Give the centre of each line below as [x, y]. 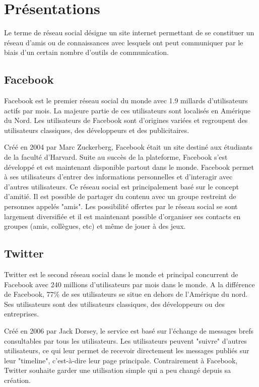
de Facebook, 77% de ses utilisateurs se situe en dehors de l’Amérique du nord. [126, 294]
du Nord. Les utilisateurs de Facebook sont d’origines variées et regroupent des [126, 120]
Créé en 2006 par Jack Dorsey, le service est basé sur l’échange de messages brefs [129, 331]
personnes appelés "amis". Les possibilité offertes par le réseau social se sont [121, 206]
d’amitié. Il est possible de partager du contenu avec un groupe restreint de [120, 196]
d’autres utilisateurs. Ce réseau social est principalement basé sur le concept [121, 186]
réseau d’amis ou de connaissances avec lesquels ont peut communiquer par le [124, 42]
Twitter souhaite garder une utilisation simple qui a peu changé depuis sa [118, 370]
